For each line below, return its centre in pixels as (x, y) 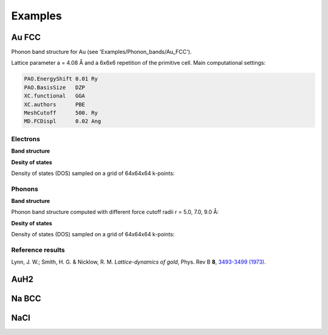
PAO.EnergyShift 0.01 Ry (61, 79)
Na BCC (26, 299)
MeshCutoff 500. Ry (61, 113)
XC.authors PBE (54, 104)
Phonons (25, 189)
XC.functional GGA (54, 96)
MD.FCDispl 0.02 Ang (63, 121)
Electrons (26, 139)
